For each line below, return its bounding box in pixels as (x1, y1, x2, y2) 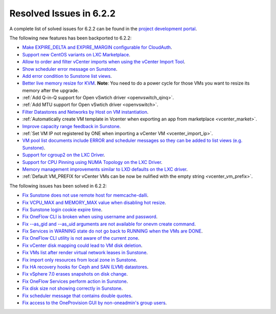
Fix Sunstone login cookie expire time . (22, 206, 103, 213)
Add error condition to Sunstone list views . (22, 73, 112, 79)
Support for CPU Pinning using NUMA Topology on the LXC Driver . (22, 159, 163, 165)
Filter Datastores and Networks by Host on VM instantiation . (22, 109, 149, 115)
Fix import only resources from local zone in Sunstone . (22, 257, 137, 263)
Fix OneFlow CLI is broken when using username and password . (22, 214, 158, 220)
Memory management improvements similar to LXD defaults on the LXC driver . (22, 166, 188, 172)
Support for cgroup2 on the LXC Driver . (22, 152, 105, 158)
